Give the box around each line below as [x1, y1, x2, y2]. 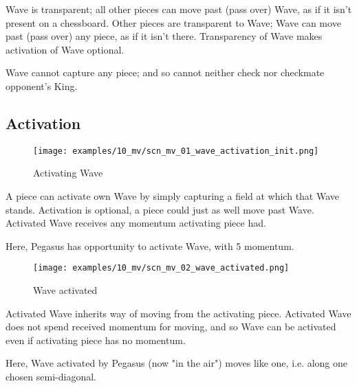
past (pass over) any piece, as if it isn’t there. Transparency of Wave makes [6, 29, 323, 43]
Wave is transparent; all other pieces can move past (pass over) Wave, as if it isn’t [6, 2, 352, 16]
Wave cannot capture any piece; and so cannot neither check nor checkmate [6, 65, 325, 80]
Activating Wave [33, 166, 103, 180]
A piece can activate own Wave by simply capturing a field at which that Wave [6, 189, 340, 203]
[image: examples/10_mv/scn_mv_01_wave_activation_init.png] [33, 146, 319, 156]
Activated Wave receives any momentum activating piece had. [6, 216, 266, 230]
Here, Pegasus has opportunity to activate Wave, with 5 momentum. [6, 238, 294, 253]
